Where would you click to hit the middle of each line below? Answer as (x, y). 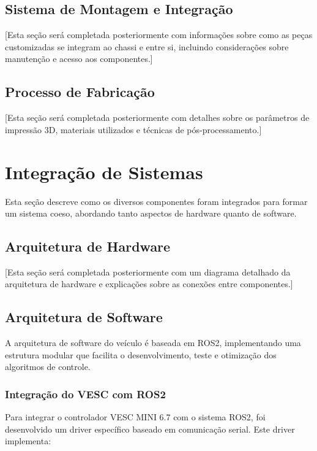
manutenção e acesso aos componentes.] (79, 59)
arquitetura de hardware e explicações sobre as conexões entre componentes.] (149, 284)
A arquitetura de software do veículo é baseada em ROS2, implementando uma (153, 343)
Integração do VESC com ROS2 (85, 394)
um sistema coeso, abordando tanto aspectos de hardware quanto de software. (151, 213)
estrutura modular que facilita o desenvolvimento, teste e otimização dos (141, 354)
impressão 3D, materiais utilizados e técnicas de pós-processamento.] (133, 129)
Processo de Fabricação (80, 92)
